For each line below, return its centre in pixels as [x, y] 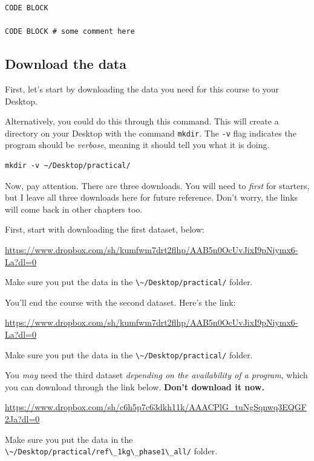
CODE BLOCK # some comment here [70, 32]
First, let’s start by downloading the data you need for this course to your [142, 89]
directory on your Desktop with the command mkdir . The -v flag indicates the [151, 133]
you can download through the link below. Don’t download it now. [135, 386]
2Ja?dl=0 [22, 419]
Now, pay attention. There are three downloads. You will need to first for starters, [157, 185]
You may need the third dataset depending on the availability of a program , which [156, 375]
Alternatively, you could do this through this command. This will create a [142, 121]
